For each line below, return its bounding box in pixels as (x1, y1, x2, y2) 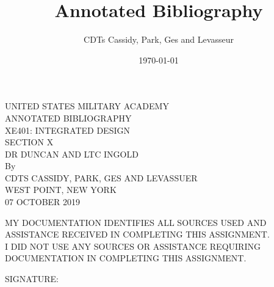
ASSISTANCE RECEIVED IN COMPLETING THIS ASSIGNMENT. (5, 228, 270, 241)
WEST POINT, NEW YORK (5, 183, 117, 196)
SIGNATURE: (5, 272, 59, 285)
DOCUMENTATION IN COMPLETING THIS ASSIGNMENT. (5, 252, 247, 264)
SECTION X (5, 136, 54, 148)
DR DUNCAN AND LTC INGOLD (5, 147, 139, 160)
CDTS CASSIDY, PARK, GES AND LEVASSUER (5, 171, 198, 184)
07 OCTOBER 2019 (5, 195, 81, 208)
